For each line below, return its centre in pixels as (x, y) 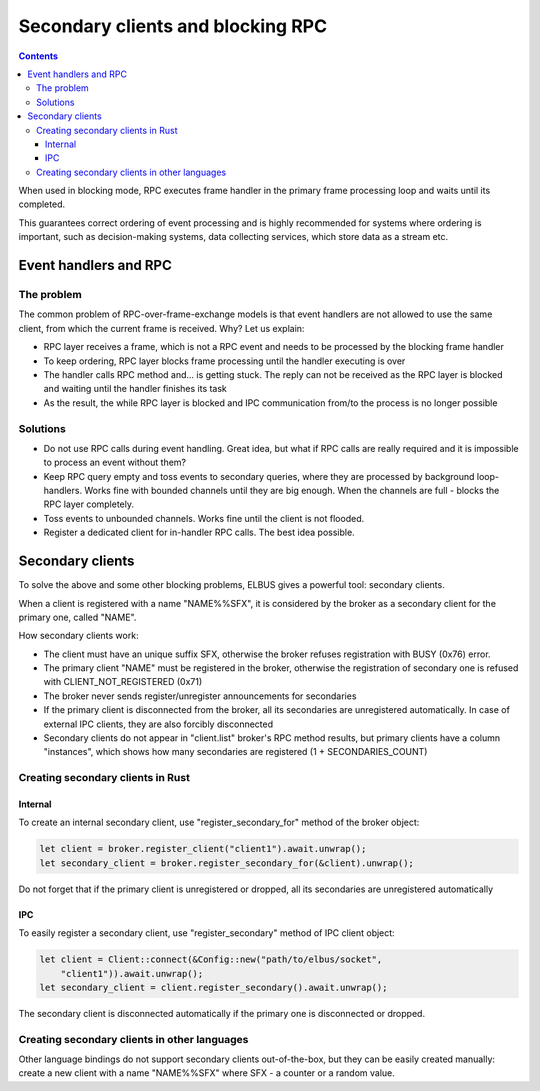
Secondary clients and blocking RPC (173, 26)
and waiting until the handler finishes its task (135, 389)
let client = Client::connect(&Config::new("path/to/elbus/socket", (211, 959)
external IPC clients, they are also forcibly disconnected (158, 724)
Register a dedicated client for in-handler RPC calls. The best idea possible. (199, 532)
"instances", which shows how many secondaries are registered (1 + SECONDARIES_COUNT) (235, 752)
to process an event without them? (115, 462)
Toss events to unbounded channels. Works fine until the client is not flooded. (204, 518)
